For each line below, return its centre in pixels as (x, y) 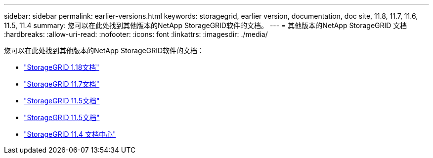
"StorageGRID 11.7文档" (62, 84)
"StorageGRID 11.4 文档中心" (70, 134)
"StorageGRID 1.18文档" (62, 67)
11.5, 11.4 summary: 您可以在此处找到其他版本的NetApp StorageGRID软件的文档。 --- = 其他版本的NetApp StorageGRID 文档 (206, 25)
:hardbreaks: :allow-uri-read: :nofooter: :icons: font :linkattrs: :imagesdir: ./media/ (136, 34)
